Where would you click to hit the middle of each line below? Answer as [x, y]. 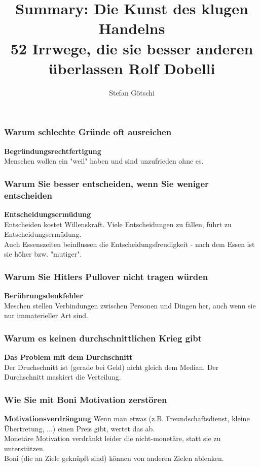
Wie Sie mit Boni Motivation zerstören [86, 399]
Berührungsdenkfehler [44, 295]
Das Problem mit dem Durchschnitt [68, 357]
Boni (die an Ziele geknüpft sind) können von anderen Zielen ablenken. [114, 458]
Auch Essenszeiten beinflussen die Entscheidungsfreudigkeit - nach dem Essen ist [129, 244]
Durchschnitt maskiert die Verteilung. [63, 377]
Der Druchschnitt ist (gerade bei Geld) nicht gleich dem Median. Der [112, 367]
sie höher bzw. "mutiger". [43, 254]
